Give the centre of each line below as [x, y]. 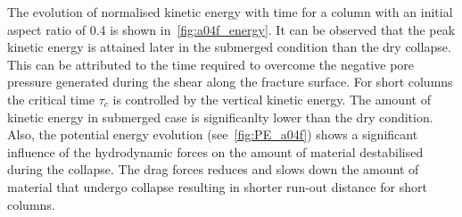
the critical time [51, 99]
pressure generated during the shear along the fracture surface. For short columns [230, 82]
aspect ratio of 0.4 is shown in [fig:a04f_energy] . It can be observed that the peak [231, 29]
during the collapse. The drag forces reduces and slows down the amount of [213, 169]
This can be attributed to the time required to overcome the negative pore [211, 64]
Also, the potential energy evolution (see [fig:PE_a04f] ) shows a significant [213, 134]
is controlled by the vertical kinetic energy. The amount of [272, 99]
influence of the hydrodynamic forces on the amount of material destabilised [215, 151]
